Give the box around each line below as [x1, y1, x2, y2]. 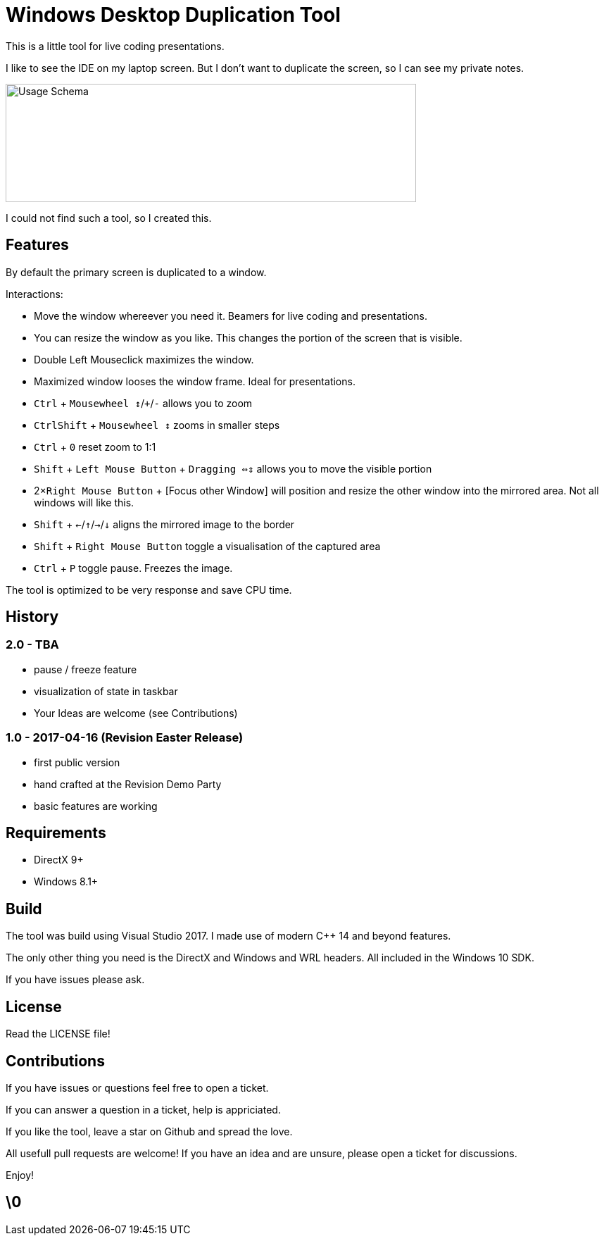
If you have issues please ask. [6, 973, 145, 986]
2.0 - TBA [6, 637, 59, 652]
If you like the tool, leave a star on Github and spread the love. [6, 1125, 293, 1137]
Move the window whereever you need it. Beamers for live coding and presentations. [34, 309, 428, 322]
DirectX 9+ [34, 854, 84, 866]
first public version [34, 756, 120, 768]
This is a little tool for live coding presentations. [6, 39, 225, 52]
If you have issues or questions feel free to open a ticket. [6, 1081, 269, 1094]
